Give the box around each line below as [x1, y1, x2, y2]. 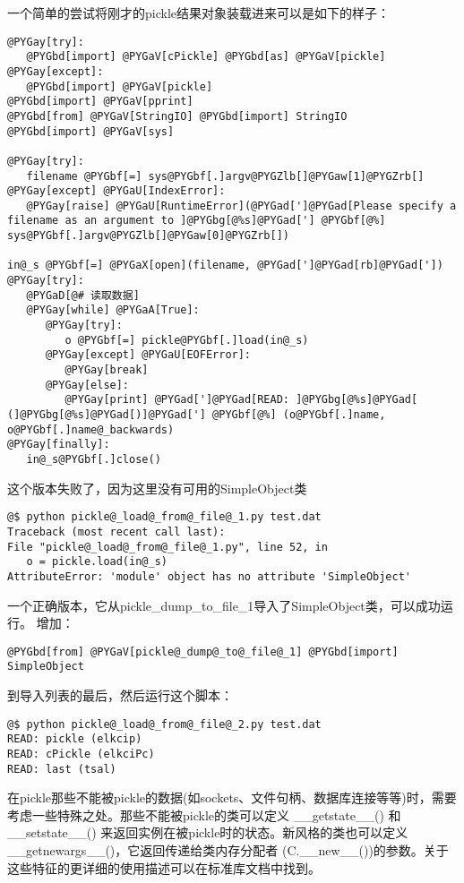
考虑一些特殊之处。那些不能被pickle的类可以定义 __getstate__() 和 [7, 805, 401, 824]
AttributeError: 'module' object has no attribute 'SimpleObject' [7, 570, 412, 583]
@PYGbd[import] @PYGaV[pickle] [26, 80, 213, 93]
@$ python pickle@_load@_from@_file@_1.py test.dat [7, 510, 322, 524]
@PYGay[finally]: [7, 438, 110, 451]
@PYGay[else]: [45, 378, 130, 391]
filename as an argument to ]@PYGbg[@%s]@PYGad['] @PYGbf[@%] [7, 214, 386, 227]
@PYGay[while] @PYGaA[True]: [26, 304, 200, 317]
